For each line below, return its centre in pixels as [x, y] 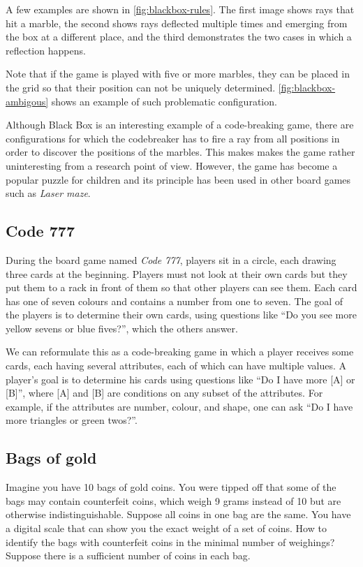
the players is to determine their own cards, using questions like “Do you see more [181, 315]
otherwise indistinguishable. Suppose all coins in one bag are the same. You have [178, 514]
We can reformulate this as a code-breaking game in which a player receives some [180, 352]
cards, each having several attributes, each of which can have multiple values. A [176, 366]
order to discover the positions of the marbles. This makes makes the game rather [180, 152]
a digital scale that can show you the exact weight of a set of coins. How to [166, 528]
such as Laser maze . [48, 193]
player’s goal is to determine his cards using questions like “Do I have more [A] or [180, 379]
